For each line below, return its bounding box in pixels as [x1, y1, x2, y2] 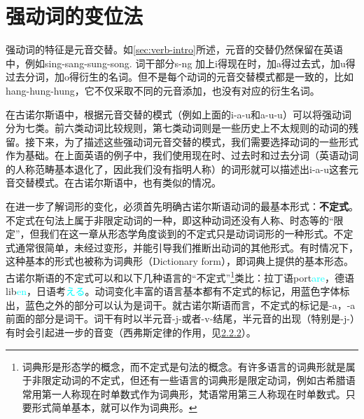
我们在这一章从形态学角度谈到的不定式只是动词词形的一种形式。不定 [39, 226, 353, 241]
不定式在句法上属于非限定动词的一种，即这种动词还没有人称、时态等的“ [6, 212, 334, 227]
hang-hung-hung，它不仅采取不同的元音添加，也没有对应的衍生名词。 [6, 83, 320, 97]
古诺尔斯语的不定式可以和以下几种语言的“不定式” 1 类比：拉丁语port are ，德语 [6, 268, 354, 284]
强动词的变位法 [6, 1, 143, 30]
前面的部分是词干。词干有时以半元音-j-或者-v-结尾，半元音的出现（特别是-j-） [6, 311, 355, 326]
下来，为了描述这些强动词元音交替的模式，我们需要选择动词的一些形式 [34, 134, 358, 149]
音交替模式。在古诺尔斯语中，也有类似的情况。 [6, 175, 221, 190]
